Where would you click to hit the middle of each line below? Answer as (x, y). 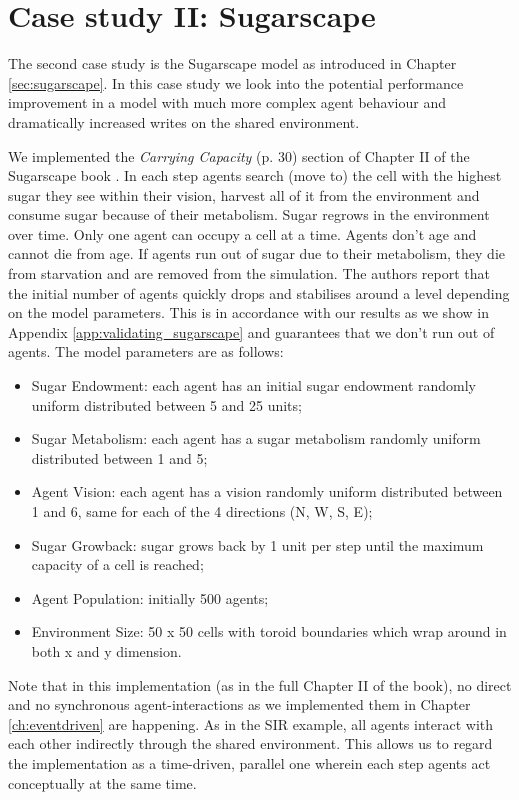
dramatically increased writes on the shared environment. (184, 121)
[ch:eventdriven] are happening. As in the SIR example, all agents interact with (251, 723)
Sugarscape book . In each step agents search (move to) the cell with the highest (255, 175)
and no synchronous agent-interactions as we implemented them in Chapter (239, 704)
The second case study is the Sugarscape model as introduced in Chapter (232, 63)
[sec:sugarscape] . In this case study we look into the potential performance (236, 82)
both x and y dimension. (106, 650)
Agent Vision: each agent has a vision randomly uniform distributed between (267, 491)
